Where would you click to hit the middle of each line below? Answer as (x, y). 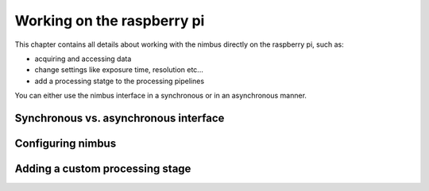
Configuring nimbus (66, 143)
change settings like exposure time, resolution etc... (119, 70)
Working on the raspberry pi (110, 21)
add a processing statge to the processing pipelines (120, 81)
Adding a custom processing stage (103, 168)
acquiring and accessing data (83, 59)
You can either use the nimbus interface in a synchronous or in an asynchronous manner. (161, 96)
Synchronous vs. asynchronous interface (120, 118)
